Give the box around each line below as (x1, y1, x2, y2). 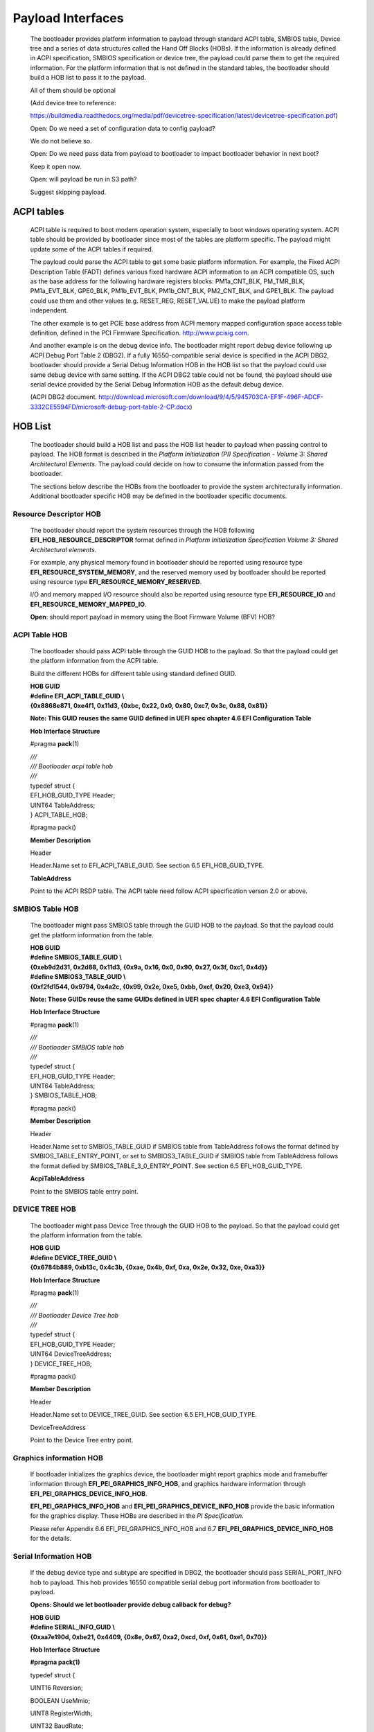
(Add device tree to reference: (30, 98, 117, 107)
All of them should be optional (30, 86, 116, 94)
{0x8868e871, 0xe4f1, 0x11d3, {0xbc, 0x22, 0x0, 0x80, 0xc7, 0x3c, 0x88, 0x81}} (30, 702, 268, 710)
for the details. (30, 1535, 72, 1543)
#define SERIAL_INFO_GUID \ (30, 1623, 116, 1632)
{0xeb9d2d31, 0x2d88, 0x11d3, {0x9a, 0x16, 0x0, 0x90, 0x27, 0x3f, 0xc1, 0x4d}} (30, 963, 268, 971)
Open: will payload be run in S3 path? (30, 175, 138, 184)
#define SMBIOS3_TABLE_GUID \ (30, 973, 126, 981)
